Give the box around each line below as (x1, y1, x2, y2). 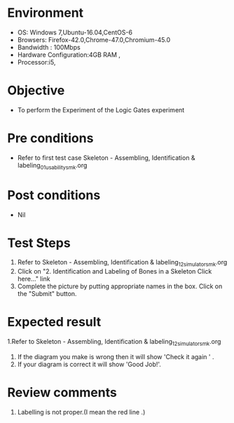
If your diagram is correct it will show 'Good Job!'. (17, 360, 161, 369)
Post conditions (7, 187, 101, 203)
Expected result (7, 314, 102, 330)
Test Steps (7, 235, 71, 250)
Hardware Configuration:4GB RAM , (17, 51, 121, 59)
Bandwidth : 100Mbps (17, 43, 81, 51)
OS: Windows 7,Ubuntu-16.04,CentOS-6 (17, 28, 133, 36)
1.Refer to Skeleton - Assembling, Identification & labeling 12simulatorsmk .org (7, 337, 221, 348)
